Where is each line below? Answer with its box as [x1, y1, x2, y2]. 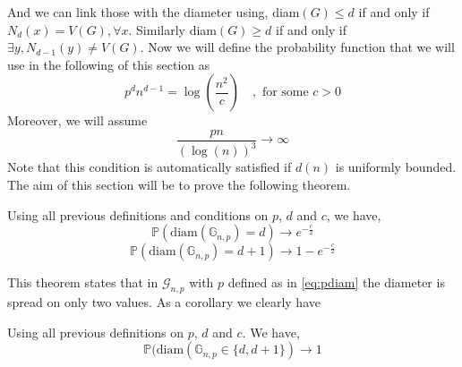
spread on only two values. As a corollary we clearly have [7, 292, 321, 311]
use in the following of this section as [7, 55, 210, 73]
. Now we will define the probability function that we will [140, 38, 455, 56]
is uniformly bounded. [335, 158, 457, 176]
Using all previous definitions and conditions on [7, 205, 269, 224]
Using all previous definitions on [7, 322, 184, 341]
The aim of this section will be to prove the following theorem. [7, 175, 351, 193]
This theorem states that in [7, 273, 158, 292]
